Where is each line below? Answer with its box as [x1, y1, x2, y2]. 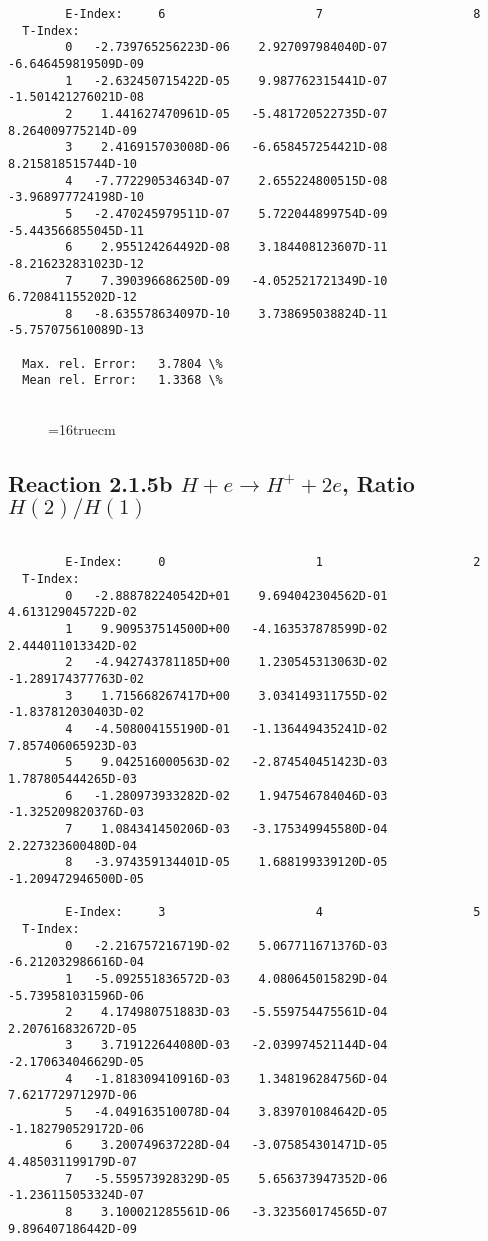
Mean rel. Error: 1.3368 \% [22, 373, 223, 388]
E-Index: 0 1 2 [65, 555, 481, 570]
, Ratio [341, 467, 415, 498]
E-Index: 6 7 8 [65, 7, 481, 21]
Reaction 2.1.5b [8, 467, 173, 498]
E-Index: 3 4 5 [65, 905, 481, 920]
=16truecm [48, 418, 116, 439]
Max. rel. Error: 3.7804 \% [22, 356, 223, 371]
